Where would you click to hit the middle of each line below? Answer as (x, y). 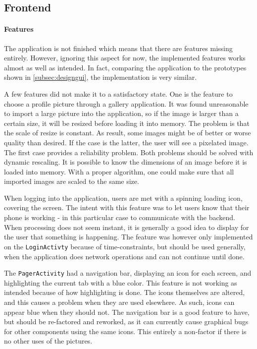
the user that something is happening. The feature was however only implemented (128, 237)
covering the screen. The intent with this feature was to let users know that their (127, 207)
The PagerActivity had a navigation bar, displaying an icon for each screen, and (128, 273)
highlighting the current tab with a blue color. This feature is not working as (121, 282)
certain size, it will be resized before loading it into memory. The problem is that (127, 123)
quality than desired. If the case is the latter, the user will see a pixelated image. (126, 142)
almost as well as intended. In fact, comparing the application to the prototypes (125, 67)
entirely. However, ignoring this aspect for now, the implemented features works (125, 58)
